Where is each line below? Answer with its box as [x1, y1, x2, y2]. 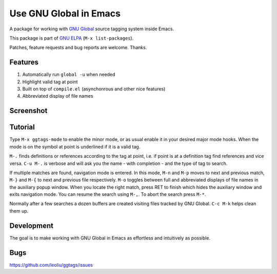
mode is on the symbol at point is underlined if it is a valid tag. [9, 143, 141, 150]
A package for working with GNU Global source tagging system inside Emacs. [9, 26, 174, 32]
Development [9, 221, 54, 230]
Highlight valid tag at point [22, 79, 78, 85]
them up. [9, 208, 29, 214]
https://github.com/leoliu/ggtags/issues [9, 262, 93, 268]
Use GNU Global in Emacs [9, 8, 121, 19]
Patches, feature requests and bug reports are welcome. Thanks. [9, 44, 147, 51]
